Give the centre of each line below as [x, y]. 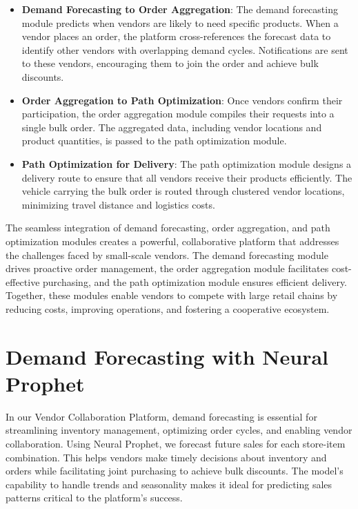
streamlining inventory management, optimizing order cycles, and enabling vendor [179, 430]
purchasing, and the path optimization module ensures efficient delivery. [195, 281]
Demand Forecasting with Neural [167, 356]
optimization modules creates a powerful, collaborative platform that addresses [172, 241]
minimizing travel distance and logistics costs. [118, 204]
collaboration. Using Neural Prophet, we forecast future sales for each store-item [176, 443]
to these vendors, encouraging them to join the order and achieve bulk [170, 63]
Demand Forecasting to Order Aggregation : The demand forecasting [180, 9]
